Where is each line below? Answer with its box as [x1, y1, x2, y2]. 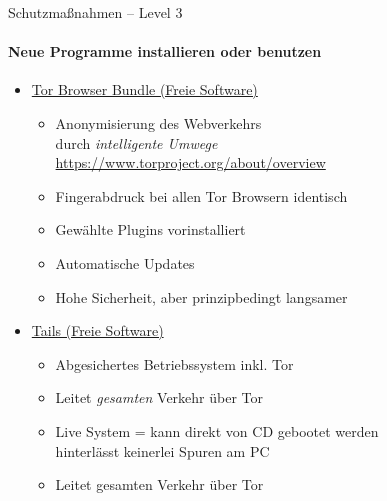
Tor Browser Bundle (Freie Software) [31, 79, 258, 100]
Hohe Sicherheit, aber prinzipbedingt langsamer [55, 286, 348, 307]
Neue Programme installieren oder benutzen [8, 41, 322, 62]
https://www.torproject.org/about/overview [55, 152, 326, 173]
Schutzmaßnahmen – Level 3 [8, 2, 183, 22]
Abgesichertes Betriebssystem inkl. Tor [55, 353, 294, 374]
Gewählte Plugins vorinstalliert [55, 219, 246, 240]
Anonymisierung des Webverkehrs [55, 112, 262, 133]
